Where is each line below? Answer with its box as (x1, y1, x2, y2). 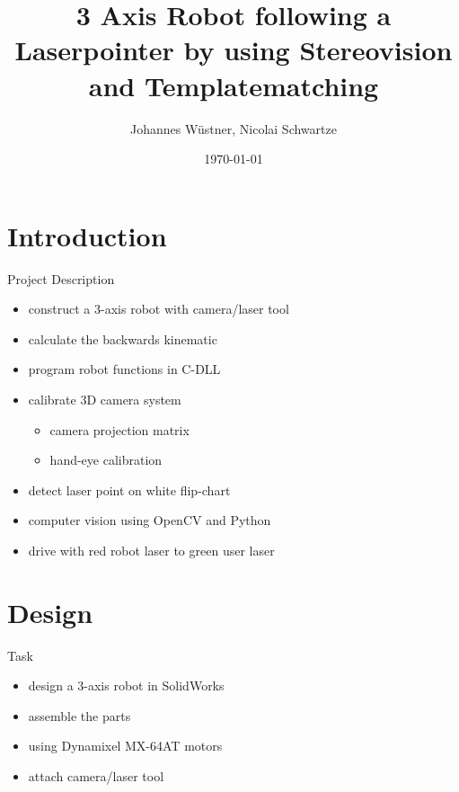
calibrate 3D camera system (28, 390, 181, 408)
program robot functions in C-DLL (28, 360, 221, 378)
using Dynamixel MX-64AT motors (28, 736, 223, 755)
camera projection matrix (49, 420, 190, 439)
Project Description (7, 269, 115, 288)
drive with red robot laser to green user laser (28, 540, 275, 559)
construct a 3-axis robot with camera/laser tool (28, 299, 289, 318)
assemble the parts (28, 706, 131, 725)
